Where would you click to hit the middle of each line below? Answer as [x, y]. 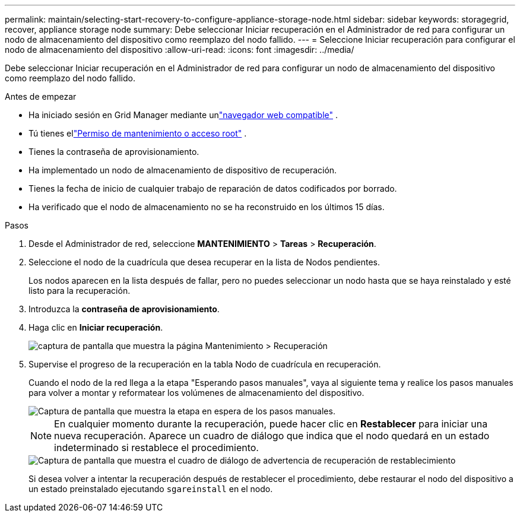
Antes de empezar [41, 96]
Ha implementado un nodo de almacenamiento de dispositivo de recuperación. [183, 170]
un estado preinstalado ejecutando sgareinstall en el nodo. [151, 489]
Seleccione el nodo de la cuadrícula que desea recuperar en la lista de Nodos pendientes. [204, 262]
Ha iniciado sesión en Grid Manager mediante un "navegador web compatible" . [183, 115]
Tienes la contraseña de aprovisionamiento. [114, 152]
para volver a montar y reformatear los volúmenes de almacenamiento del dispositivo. [196, 393]
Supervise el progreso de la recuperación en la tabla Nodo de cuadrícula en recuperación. [205, 364]
